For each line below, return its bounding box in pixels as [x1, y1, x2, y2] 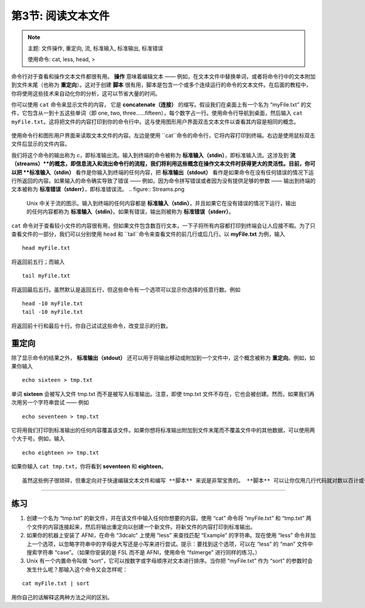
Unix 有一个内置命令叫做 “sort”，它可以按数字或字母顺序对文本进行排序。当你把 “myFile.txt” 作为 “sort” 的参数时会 [26, 557, 313, 565]
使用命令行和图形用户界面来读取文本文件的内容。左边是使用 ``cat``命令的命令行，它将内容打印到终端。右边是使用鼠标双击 [11, 132, 316, 140]
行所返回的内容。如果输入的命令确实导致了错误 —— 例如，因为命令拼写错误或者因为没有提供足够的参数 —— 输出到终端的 [11, 177, 316, 185]
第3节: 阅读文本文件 [11, 9, 110, 23]
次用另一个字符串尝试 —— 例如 [11, 399, 89, 406]
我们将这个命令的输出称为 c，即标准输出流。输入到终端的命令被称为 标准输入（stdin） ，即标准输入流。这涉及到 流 [11, 151, 296, 158]
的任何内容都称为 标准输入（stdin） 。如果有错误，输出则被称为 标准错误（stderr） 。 [26, 208, 234, 216]
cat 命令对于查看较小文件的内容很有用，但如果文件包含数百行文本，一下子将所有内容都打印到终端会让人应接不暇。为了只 [11, 222, 316, 229]
